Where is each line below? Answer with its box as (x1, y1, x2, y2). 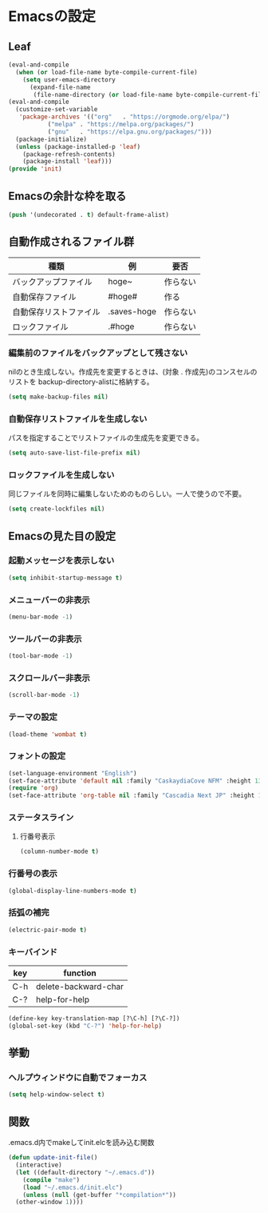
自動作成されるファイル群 (8, 235, 134, 249)
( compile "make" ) (22, 1175, 81, 1184)
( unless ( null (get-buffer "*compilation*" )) (22, 1191, 177, 1199)
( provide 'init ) (8, 165, 62, 173)
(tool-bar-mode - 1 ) (8, 652, 73, 660)
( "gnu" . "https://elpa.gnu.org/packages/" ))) (47, 127, 213, 136)
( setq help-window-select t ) (8, 1091, 105, 1099)
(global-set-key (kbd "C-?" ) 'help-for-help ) (8, 1022, 162, 1030)
